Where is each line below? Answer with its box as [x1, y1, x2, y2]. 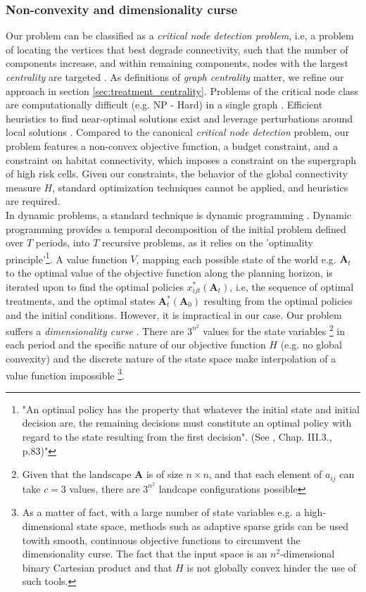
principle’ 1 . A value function [6, 249, 127, 266]
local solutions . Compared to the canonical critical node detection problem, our [6, 125, 350, 139]
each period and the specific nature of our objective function [6, 337, 266, 352]
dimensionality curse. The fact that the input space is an [22, 546, 267, 561]
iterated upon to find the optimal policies [6, 279, 184, 294]
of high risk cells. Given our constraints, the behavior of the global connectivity [6, 166, 348, 181]
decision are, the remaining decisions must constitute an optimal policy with [22, 415, 352, 430]
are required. [6, 194, 61, 208]
